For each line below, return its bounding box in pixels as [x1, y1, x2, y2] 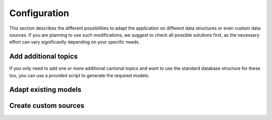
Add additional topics [9, 52, 78, 61]
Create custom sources [9, 101, 85, 110]
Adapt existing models [9, 85, 82, 94]
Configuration [9, 8, 70, 19]
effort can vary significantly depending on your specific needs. [9, 39, 141, 45]
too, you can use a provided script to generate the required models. [9, 72, 150, 78]
